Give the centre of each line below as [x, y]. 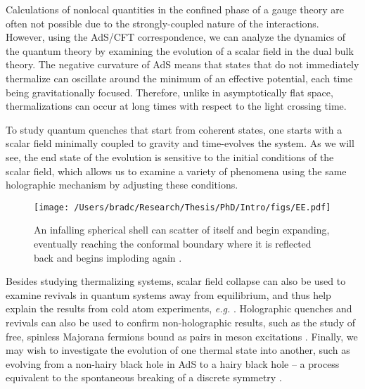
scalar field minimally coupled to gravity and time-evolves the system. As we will [180, 143]
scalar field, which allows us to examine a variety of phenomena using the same [176, 171]
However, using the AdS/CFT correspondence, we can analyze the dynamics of [176, 37]
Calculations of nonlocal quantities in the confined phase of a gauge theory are [175, 9]
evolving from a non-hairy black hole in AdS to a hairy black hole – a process [173, 363]
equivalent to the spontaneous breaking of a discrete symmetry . [144, 377]
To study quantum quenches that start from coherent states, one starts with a [174, 129]
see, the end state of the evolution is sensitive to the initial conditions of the [170, 157]
